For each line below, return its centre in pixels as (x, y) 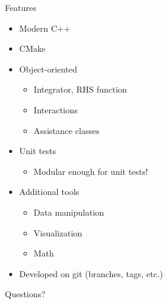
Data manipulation (69, 212)
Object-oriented (48, 69)
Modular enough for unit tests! (91, 171)
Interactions (56, 109)
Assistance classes (66, 130)
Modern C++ (45, 28)
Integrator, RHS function (80, 89)
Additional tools (49, 192)
